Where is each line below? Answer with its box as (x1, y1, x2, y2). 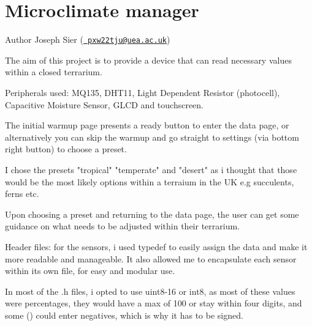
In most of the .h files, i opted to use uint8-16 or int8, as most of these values (5, 284, 295, 297)
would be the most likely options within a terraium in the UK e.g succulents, (5, 175, 294, 188)
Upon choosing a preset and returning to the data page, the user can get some (5, 207, 299, 220)
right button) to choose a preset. (5, 143, 127, 155)
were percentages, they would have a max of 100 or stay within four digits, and (5, 297, 302, 309)
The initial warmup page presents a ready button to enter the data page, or (5, 119, 289, 132)
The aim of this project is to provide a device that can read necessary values (5, 53, 292, 66)
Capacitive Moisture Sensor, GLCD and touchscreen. (5, 98, 204, 111)
